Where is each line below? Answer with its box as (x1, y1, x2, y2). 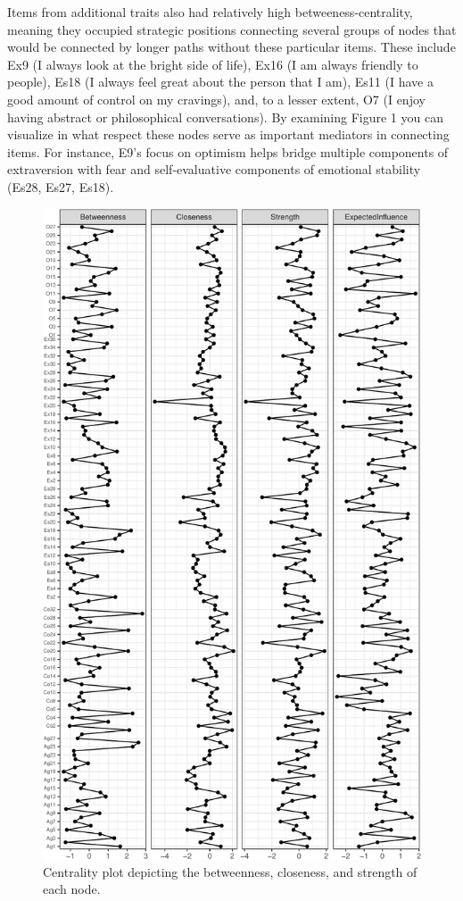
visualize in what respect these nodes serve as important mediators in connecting (7, 125, 450, 144)
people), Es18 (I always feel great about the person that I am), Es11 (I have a (7, 72, 434, 91)
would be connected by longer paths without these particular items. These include (7, 38, 456, 56)
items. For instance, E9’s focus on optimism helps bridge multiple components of (7, 142, 449, 161)
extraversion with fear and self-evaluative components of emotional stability (7, 160, 421, 179)
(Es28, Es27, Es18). (7, 177, 114, 196)
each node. (43, 880, 101, 898)
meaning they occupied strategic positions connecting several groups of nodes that (7, 20, 457, 38)
